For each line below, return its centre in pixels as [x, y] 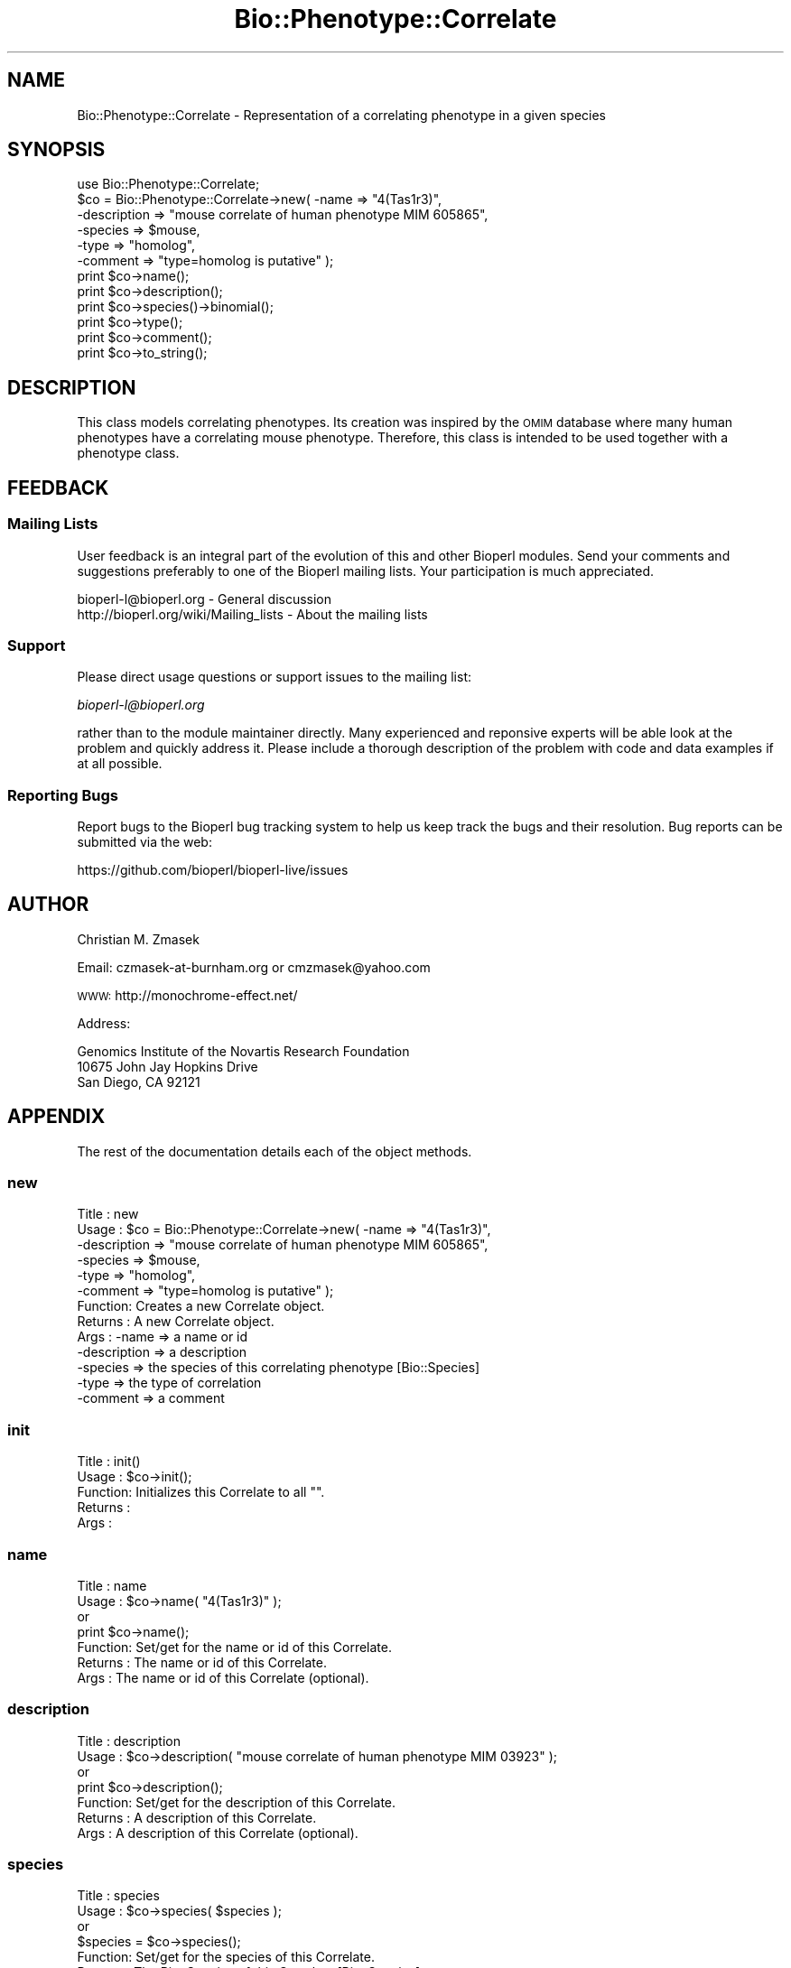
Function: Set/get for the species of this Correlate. [226, 1957]
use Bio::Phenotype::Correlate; [168, 184]
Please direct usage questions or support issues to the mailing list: [274, 677]
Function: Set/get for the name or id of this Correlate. [234, 1647]
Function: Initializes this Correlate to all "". [201, 1492]
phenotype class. [128, 453]
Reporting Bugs [63, 795]
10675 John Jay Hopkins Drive [168, 1066]
